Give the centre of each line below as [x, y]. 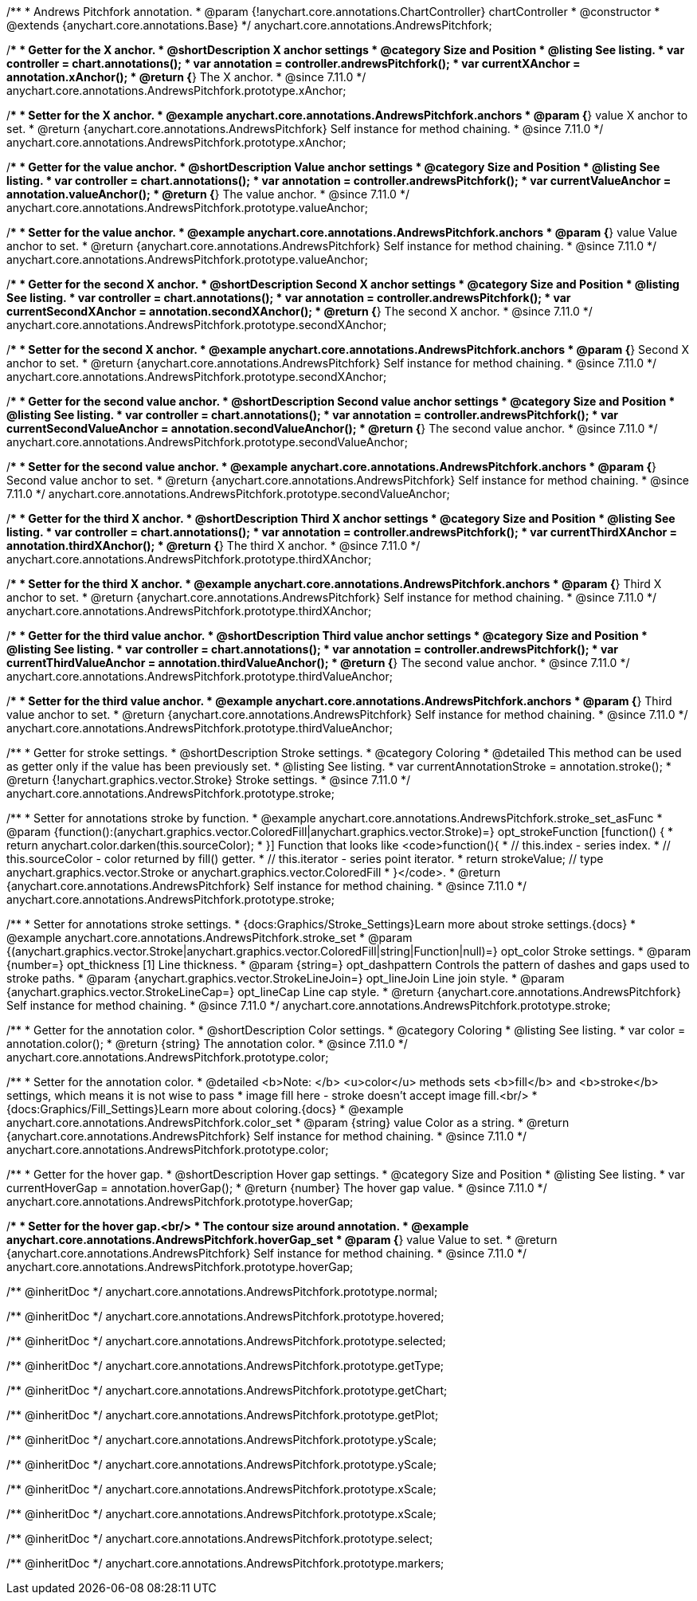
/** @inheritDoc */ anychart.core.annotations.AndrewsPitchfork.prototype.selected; [226, 1341]
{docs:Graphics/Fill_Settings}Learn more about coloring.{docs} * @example [205, 1109]
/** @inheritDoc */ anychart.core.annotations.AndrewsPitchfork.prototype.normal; [222, 1291]
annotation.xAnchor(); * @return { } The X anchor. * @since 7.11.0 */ [186, 77]
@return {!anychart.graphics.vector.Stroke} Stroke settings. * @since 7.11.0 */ [209, 780]
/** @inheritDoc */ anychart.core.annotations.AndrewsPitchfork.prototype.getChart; [227, 1390]
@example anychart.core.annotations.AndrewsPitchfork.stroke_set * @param [209, 938]
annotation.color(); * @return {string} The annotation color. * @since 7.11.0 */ [207, 1044]
